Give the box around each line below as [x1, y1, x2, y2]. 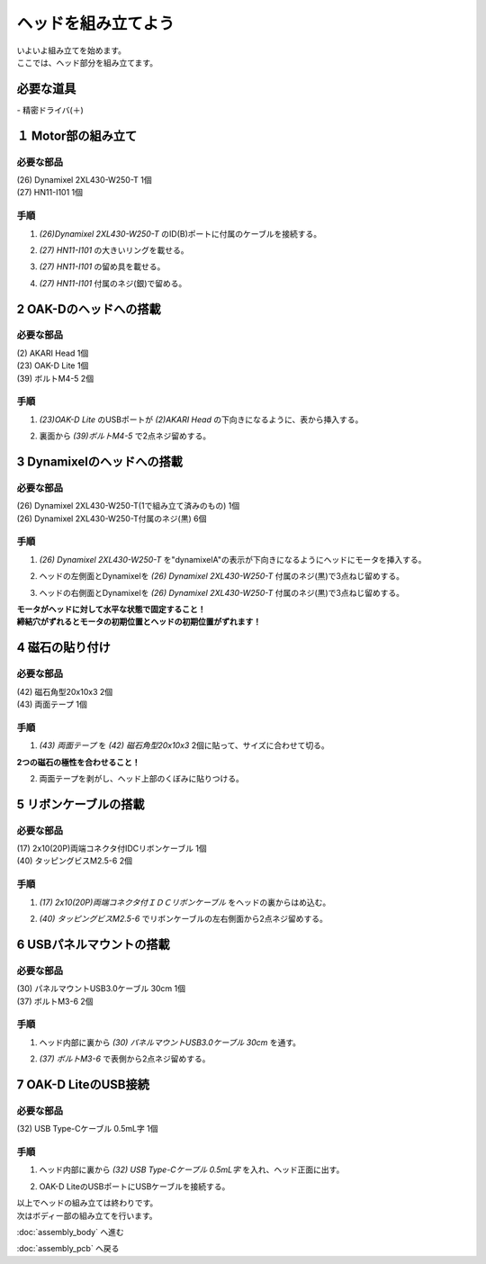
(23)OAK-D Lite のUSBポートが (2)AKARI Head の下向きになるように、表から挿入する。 [39, 414, 364, 425]
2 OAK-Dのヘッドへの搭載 [16, 302, 161, 317]
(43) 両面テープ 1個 [16, 699, 87, 709]
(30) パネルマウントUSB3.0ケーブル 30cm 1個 [16, 983, 186, 994]
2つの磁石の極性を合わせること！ [16, 756, 140, 767]
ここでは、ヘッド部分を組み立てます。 [16, 57, 157, 68]
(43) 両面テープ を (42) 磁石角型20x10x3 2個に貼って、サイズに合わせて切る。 [39, 740, 330, 751]
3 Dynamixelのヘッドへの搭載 [16, 454, 184, 469]
